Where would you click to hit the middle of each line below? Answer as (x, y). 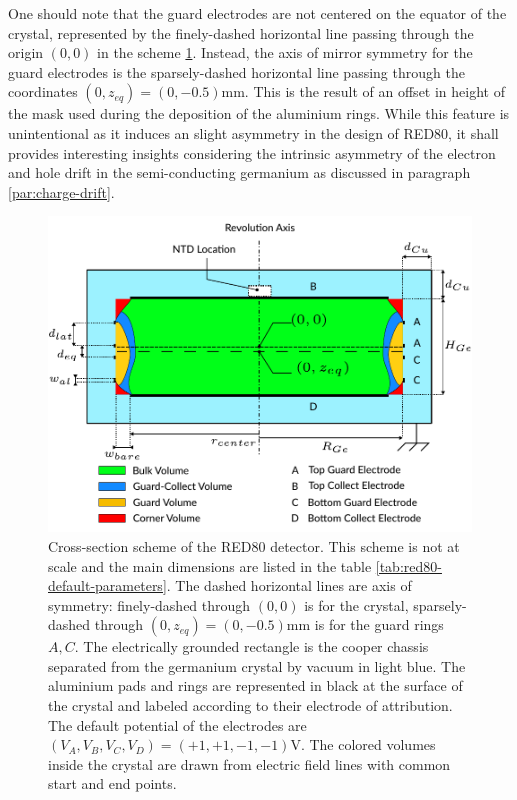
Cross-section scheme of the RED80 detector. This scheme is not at (254, 545)
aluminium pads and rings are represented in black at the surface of (255, 685)
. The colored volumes (368, 744)
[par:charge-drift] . (61, 191)
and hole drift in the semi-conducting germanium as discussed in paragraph (239, 172)
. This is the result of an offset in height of (374, 91)
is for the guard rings (379, 624)
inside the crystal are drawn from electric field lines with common (249, 763)
